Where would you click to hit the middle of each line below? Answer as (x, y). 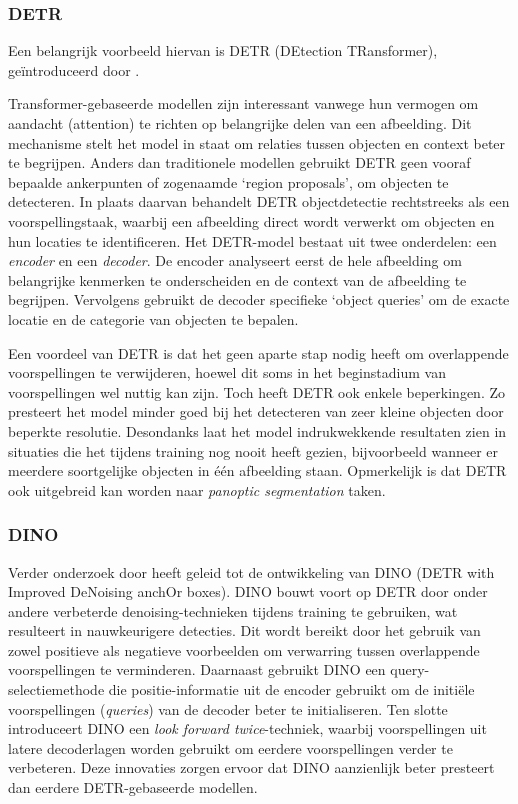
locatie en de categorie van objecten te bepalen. (153, 318)
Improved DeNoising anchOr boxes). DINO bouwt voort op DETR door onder (248, 591)
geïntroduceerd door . (74, 69)
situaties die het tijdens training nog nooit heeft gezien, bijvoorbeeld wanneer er (253, 450)
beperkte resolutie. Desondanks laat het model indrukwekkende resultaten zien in (257, 430)
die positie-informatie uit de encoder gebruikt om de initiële (291, 689)
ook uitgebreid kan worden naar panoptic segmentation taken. (197, 489)
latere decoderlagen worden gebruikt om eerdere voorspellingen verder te (230, 747)
